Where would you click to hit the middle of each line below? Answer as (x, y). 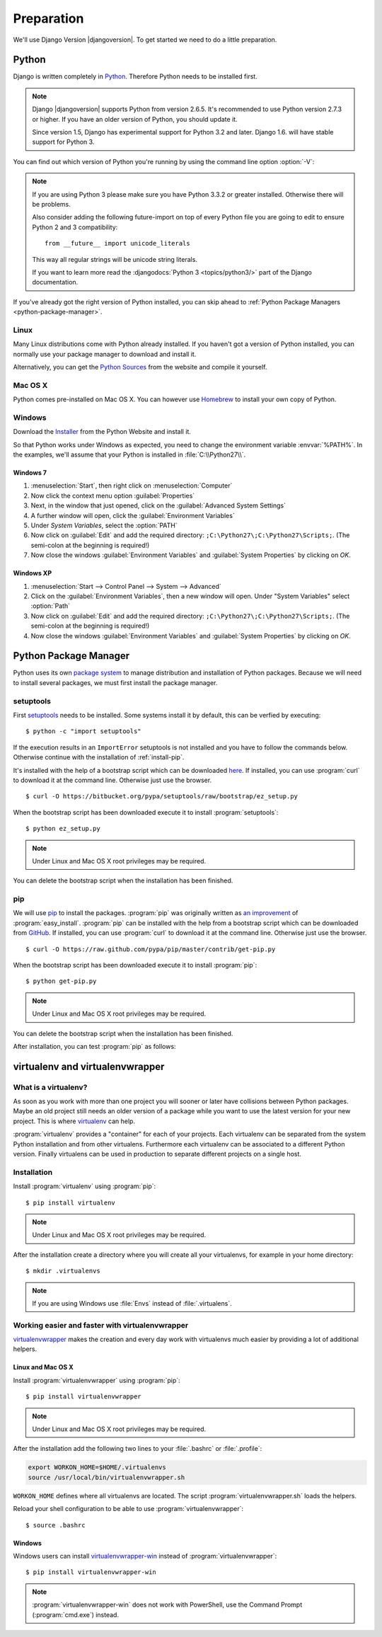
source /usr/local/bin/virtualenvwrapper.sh (106, 1477)
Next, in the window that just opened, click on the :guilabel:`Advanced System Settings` (158, 505)
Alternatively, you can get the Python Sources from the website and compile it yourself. (140, 367)
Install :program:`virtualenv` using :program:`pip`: (85, 1186)
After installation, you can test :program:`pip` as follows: (94, 1046)
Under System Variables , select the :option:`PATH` (104, 525)
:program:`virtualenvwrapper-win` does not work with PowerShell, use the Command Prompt (167, 1605)
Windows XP (33, 573)
